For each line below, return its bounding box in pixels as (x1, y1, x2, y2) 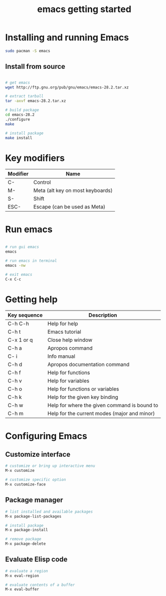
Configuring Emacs (5, 430, 88, 442)
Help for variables (47, 377, 89, 384)
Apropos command (47, 345, 93, 352)
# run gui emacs (5, 245, 39, 250)
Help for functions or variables (47, 385, 119, 392)
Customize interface (5, 450, 71, 459)
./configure (5, 117, 30, 122)
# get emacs (5, 80, 30, 85)
